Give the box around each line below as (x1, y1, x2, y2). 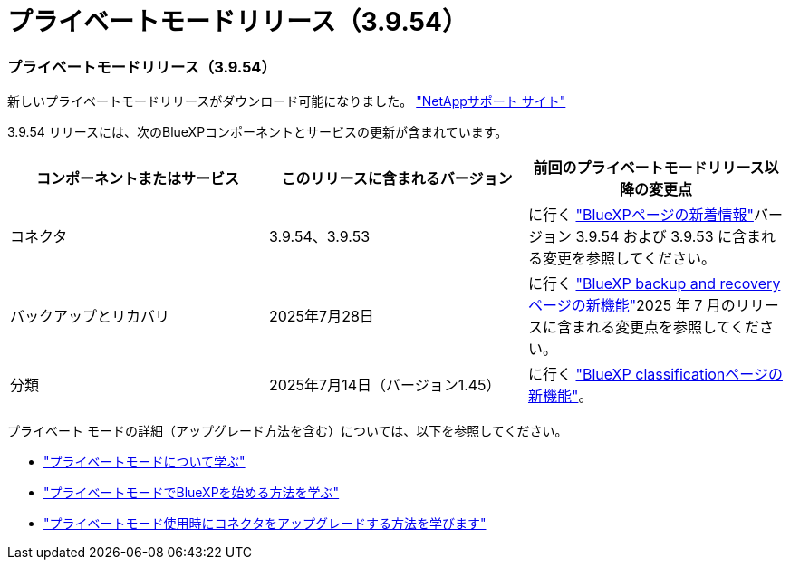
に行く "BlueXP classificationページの (527, 365, 783, 384)
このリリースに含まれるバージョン (281, 169, 513, 188)
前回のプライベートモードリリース (533, 159, 765, 178)
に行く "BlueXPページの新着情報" (527, 206, 754, 225)
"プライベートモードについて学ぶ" (43, 454, 246, 470)
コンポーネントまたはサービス (35, 169, 239, 188)
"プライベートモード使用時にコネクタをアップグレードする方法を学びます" (43, 515, 487, 532)
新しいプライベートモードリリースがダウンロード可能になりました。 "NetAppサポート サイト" (7, 93, 566, 110)
